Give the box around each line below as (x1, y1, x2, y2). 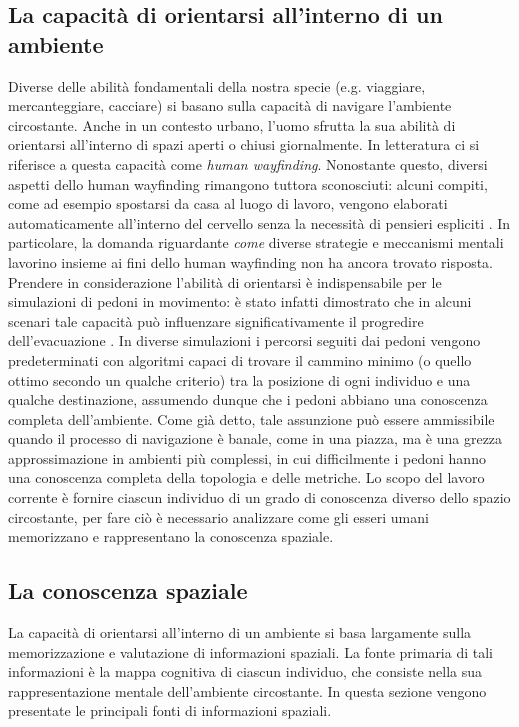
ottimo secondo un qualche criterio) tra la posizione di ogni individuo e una (8, 369, 471, 390)
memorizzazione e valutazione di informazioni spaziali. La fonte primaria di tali (8, 641, 493, 662)
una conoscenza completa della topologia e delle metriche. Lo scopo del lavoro (8, 467, 485, 488)
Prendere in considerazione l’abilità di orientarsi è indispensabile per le (8, 271, 442, 292)
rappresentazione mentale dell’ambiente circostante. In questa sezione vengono (8, 680, 487, 701)
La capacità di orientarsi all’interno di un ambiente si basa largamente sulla (8, 622, 472, 643)
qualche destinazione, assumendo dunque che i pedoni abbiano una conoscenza (8, 389, 488, 410)
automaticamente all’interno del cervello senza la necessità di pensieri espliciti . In (8, 212, 511, 233)
